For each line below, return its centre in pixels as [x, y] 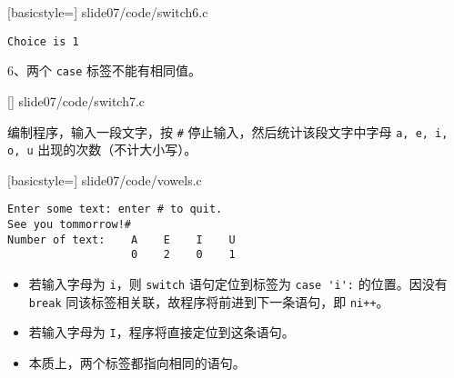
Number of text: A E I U [121, 239]
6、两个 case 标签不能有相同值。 [104, 70]
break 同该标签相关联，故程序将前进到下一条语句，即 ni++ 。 [209, 301]
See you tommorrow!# [70, 225]
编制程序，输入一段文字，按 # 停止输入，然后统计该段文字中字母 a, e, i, [228, 131]
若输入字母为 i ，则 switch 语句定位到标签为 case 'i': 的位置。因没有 [238, 284]
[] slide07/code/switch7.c [76, 100]
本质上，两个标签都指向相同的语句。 [137, 363]
